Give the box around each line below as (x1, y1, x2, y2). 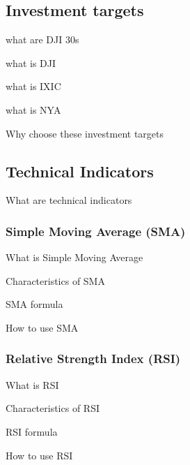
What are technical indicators (6, 193, 132, 207)
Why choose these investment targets (6, 126, 164, 140)
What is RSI (6, 377, 59, 392)
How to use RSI (6, 448, 73, 462)
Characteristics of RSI (6, 401, 100, 415)
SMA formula (6, 297, 63, 311)
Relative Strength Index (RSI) (6, 350, 181, 367)
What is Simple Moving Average (6, 250, 143, 265)
